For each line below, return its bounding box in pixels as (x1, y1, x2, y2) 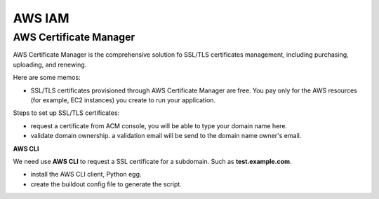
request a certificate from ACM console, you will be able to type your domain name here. (30, 121, 288, 130)
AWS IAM (13, 11, 69, 26)
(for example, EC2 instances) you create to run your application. (30, 95, 216, 104)
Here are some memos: (13, 74, 81, 82)
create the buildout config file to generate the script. (30, 179, 182, 188)
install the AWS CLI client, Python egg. (30, 170, 142, 179)
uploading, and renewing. (13, 60, 87, 69)
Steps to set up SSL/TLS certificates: (13, 109, 120, 117)
